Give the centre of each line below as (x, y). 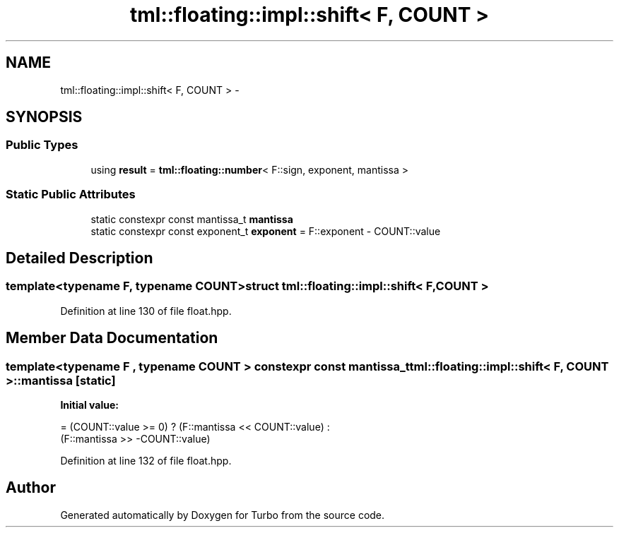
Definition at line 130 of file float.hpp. (146, 311)
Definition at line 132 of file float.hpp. (146, 461)
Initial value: (89, 405)
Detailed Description (79, 258)
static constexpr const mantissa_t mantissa (192, 219)
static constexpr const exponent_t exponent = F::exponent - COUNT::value (266, 231)
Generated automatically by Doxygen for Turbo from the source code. (223, 515)
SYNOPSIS (44, 117)
